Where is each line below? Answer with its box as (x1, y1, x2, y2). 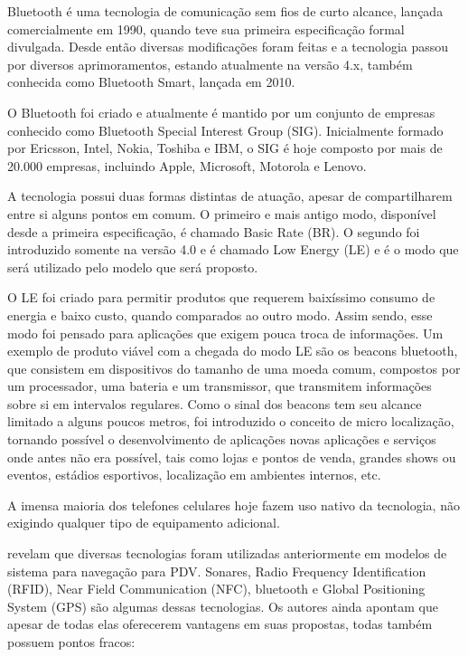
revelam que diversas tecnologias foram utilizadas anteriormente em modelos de (7, 544, 447, 563)
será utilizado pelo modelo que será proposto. (7, 257, 258, 276)
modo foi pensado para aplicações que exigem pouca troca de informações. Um (7, 323, 444, 342)
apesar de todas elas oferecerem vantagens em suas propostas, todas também (7, 614, 433, 633)
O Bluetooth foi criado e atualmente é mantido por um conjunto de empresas (7, 102, 435, 121)
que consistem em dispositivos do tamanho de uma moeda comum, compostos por (7, 358, 461, 377)
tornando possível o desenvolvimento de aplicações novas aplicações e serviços (7, 430, 436, 449)
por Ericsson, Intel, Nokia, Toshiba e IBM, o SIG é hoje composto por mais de (7, 138, 443, 157)
